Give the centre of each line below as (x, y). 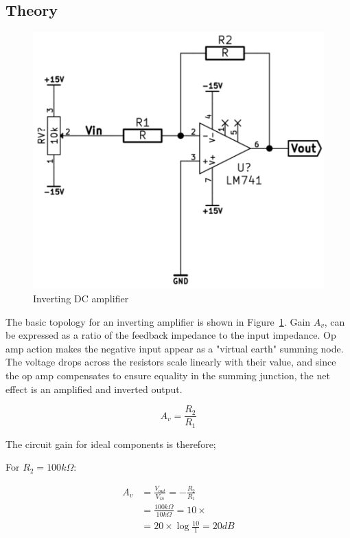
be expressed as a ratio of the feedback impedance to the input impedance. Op (171, 335)
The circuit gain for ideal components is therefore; (111, 444)
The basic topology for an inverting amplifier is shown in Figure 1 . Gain (158, 321)
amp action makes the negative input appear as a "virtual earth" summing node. (175, 348)
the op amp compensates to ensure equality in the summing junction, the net (168, 375)
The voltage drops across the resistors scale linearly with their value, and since (171, 362)
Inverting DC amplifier (81, 298)
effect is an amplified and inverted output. (94, 389)
